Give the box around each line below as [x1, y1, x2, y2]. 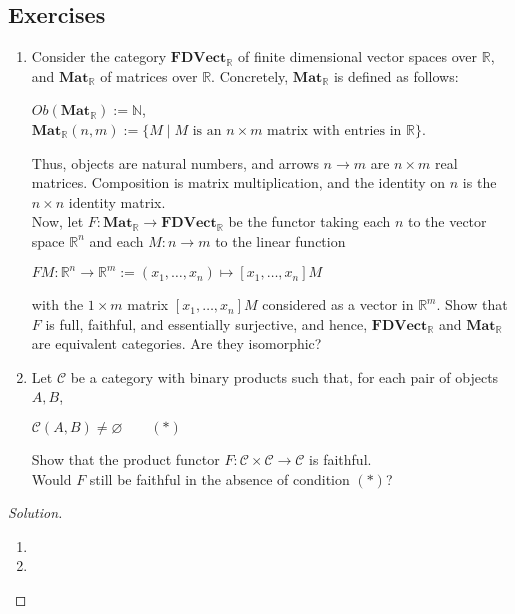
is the [462, 172, 497, 193]
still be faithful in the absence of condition [89, 468, 350, 489]
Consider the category [31, 46, 167, 67]
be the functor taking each [228, 211, 391, 232]
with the [31, 294, 84, 315]
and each [89, 230, 144, 251]
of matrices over [100, 65, 198, 86]
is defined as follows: [333, 65, 459, 86]
